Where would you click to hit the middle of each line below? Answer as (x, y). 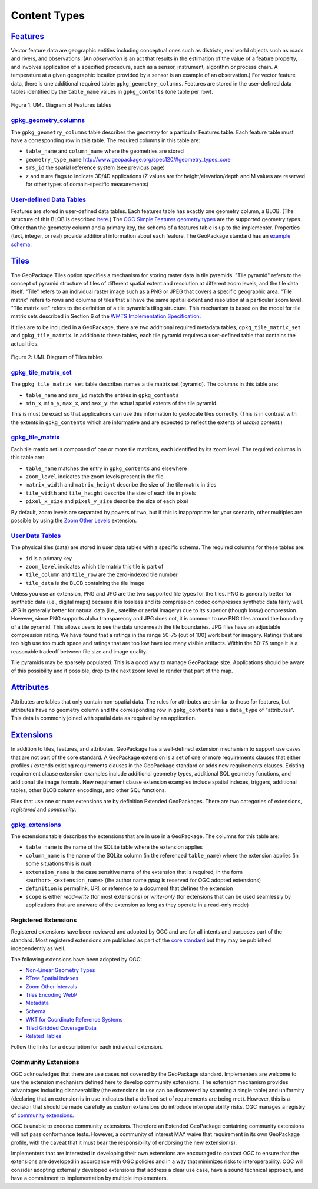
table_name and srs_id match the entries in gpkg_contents (102, 395)
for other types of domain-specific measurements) (87, 184)
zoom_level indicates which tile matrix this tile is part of (95, 566)
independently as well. (38, 948)
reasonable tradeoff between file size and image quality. (79, 651)
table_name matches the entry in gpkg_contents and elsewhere (106, 468)
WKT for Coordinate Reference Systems (74, 1020)
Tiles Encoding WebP (52, 995)
